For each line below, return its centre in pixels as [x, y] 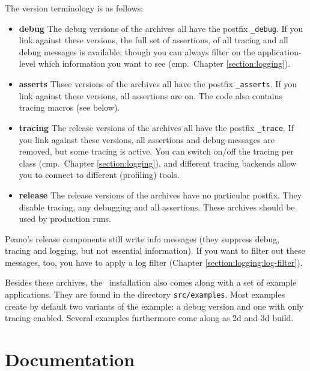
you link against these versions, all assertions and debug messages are [147, 139]
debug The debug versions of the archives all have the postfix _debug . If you [161, 28]
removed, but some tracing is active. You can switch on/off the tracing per [156, 151]
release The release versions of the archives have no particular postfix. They [160, 195]
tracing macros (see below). [69, 107]
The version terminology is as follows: [74, 8]
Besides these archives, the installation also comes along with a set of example [151, 282]
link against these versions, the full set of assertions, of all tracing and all [153, 40]
